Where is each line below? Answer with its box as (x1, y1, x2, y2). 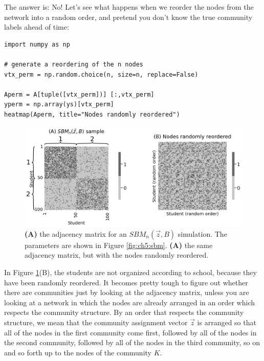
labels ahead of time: (4, 21, 69, 32)
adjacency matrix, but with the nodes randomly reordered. (25, 250, 209, 260)
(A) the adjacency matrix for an (25, 228, 127, 239)
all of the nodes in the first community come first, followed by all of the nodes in (4, 327, 257, 337)
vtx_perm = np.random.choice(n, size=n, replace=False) (4, 71, 199, 78)
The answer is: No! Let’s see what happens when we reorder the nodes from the (4, 2, 254, 12)
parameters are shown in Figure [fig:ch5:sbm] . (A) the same (25, 239, 213, 250)
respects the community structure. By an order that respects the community (4, 307, 244, 318)
